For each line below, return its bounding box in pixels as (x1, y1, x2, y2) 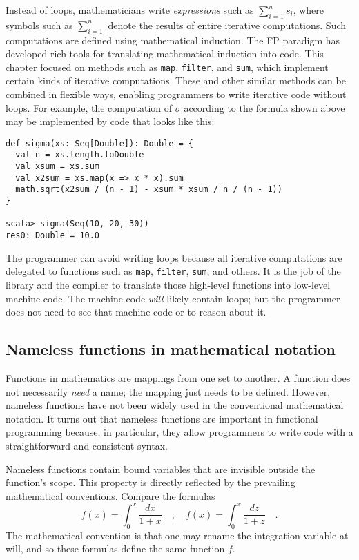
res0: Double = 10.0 (6, 231, 100, 241)
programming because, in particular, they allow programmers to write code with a (6, 425, 353, 439)
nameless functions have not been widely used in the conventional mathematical (6, 398, 344, 412)
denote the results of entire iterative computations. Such (108, 17, 347, 32)
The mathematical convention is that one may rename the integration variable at (6, 528, 349, 542)
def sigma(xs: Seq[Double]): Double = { (6, 138, 194, 148)
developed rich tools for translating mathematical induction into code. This (6, 46, 324, 61)
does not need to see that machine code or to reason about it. (6, 305, 266, 319)
